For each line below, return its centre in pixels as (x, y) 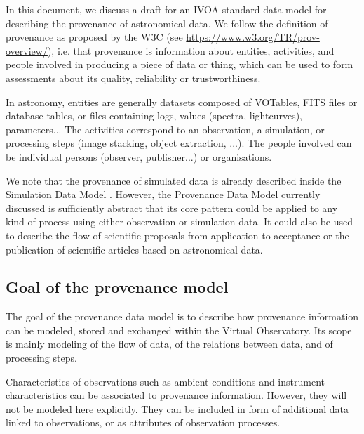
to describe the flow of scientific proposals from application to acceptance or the (177, 235)
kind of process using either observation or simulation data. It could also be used (179, 222)
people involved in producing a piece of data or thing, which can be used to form (180, 64)
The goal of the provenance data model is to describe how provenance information (182, 316)
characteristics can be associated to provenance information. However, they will (176, 395)
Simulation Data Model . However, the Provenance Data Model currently (163, 194)
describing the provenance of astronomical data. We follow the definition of (167, 23)
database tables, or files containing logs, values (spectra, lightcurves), (154, 116)
